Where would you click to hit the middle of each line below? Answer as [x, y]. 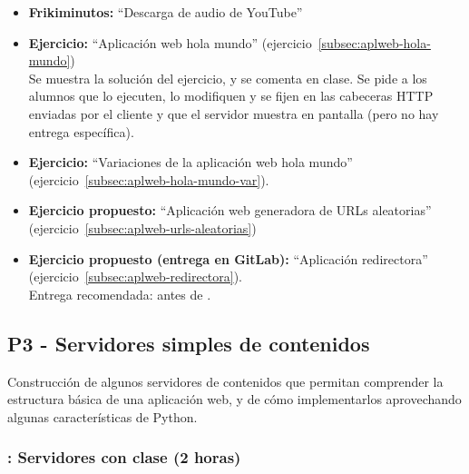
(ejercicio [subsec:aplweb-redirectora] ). [136, 276]
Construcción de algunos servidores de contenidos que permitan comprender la [225, 381]
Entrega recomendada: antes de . [120, 294]
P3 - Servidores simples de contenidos [189, 343]
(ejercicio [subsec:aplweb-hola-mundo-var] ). [149, 179]
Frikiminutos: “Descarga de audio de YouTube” [166, 12]
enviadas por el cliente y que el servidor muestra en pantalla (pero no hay [234, 113]
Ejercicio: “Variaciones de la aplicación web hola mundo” [191, 162]
